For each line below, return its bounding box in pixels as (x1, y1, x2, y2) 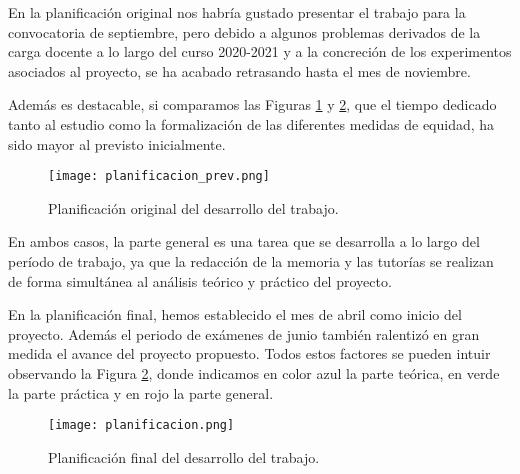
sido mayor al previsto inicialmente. (8, 133, 226, 154)
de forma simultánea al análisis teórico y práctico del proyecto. (8, 270, 392, 291)
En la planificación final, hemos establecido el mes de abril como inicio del (8, 304, 462, 325)
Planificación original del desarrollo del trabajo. (48, 197, 339, 218)
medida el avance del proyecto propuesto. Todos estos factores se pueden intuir (8, 343, 491, 364)
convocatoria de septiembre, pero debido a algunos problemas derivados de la (8, 21, 481, 42)
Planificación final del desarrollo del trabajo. (48, 446, 320, 467)
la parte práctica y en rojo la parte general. (8, 382, 274, 403)
